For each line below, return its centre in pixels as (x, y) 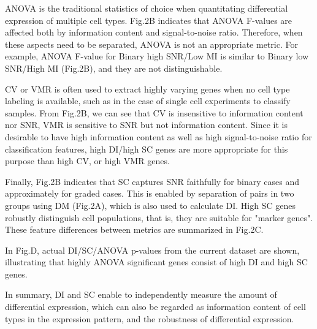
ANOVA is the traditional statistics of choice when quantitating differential (147, 8)
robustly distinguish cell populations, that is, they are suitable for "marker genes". (159, 217)
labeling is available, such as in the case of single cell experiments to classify (148, 101)
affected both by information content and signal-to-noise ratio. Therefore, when (154, 32)
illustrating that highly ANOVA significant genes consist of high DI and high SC (156, 262)
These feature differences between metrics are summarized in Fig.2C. (134, 229)
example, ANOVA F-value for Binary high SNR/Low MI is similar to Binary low (157, 56)
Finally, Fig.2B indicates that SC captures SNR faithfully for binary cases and (152, 181)
